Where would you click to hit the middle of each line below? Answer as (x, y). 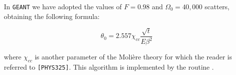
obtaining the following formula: (52, 16)
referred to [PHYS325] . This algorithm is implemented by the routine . (109, 66)
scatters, (217, 6)
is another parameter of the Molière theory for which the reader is (133, 57)
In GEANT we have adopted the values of (63, 6)
